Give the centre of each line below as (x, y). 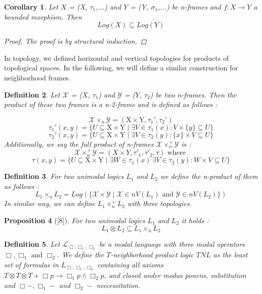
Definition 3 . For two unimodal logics (64, 176)
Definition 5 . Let (32, 243)
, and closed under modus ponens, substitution (175, 275)
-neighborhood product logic (152, 255)
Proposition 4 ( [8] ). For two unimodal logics (75, 220)
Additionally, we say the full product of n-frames (79, 143)
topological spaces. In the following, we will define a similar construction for (121, 68)
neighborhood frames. (38, 77)
